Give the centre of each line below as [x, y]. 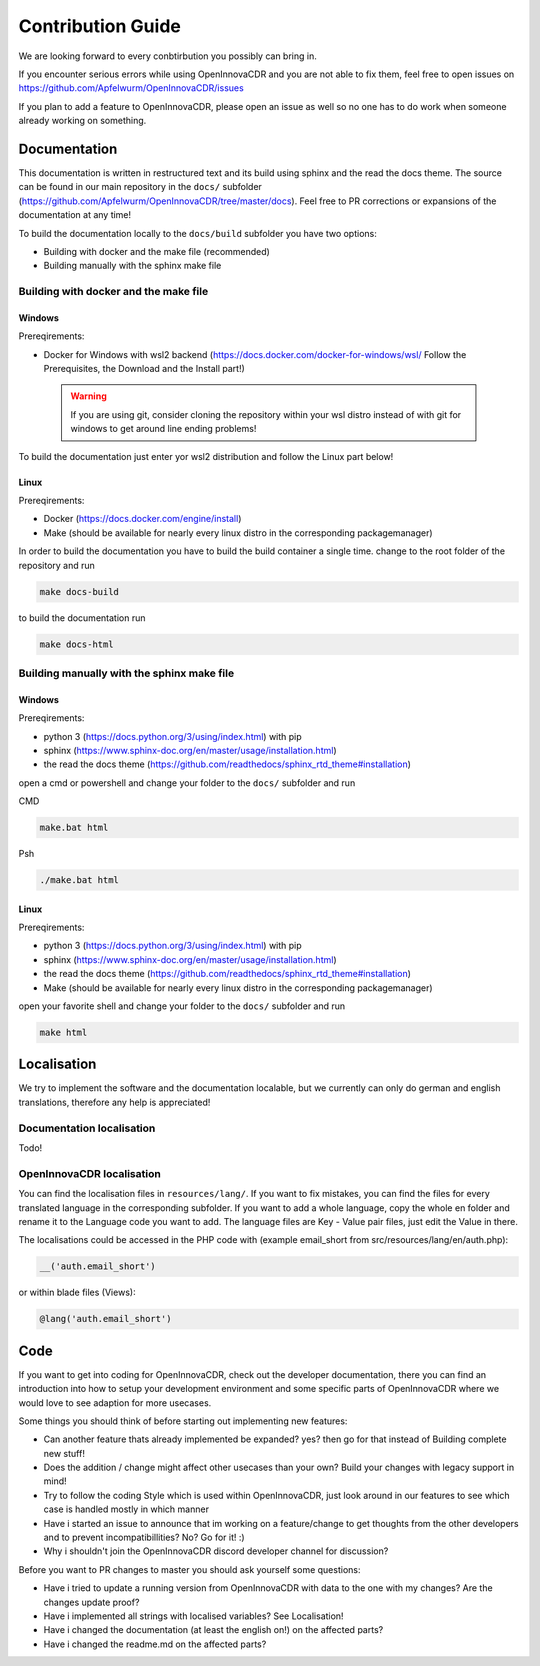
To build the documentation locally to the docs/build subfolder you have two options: [197, 233]
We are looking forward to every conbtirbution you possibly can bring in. [167, 56]
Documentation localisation [87, 1128]
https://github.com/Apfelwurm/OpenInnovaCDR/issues [131, 88]
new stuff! [64, 1453]
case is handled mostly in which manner [126, 1509]
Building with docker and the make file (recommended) [156, 251]
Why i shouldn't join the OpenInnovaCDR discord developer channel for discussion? [216, 1551]
